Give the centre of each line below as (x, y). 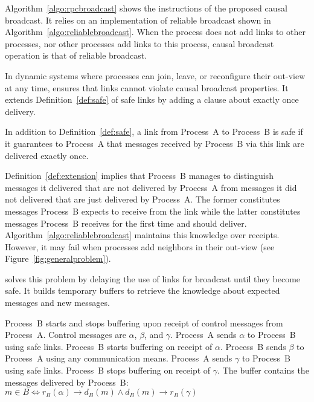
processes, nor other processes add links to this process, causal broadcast (139, 43)
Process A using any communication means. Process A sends (119, 358)
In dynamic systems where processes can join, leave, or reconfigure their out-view (155, 75)
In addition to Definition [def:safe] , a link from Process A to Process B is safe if (154, 131)
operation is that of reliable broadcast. (76, 55)
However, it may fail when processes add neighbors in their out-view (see (140, 246)
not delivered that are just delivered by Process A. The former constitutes (143, 199)
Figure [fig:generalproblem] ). (58, 258)
